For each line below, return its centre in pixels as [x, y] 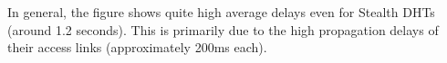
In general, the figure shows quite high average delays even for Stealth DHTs [221, 12]
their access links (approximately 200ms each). [137, 47]
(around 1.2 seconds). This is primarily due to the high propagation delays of [223, 29]
